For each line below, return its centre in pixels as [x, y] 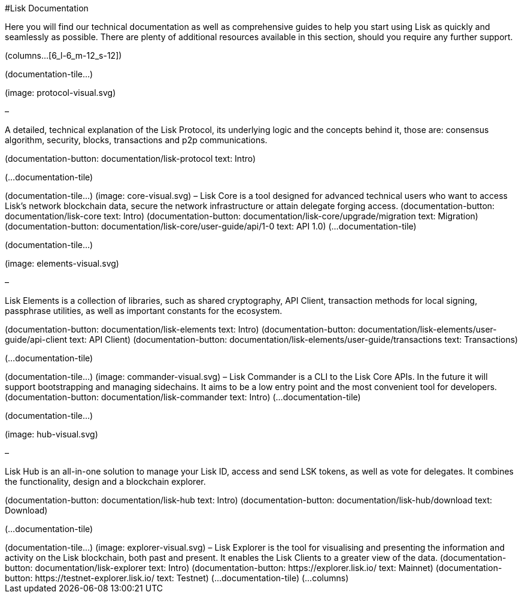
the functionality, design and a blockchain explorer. [105, 481]
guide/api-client [36, 339]
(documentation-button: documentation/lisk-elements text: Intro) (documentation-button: [180, 329]
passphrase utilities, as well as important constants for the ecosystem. [144, 311]
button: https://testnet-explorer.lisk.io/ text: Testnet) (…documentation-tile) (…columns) [177, 578]
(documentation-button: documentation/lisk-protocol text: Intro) [130, 158]
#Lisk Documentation [47, 8]
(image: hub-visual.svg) [51, 434]
